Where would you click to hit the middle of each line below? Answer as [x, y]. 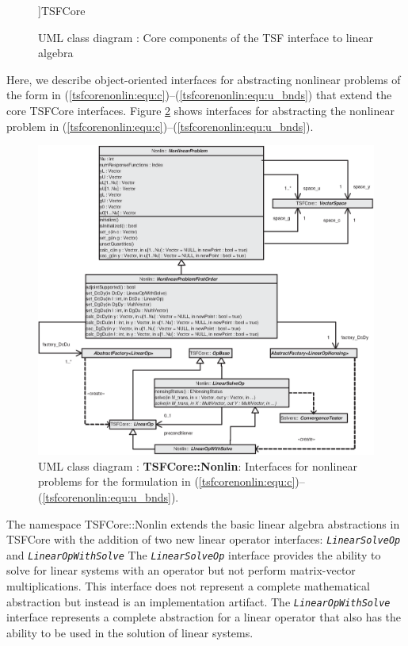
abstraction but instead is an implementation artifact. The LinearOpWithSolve [198, 601]
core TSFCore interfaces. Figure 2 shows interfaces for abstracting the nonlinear [200, 110]
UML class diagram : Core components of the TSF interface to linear [206, 37]
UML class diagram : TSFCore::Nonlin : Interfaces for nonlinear [198, 465]
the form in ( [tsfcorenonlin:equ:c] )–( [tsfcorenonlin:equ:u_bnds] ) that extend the [199, 95]
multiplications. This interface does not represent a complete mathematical [188, 586]
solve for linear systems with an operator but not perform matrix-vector [181, 570]
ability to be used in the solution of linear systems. [130, 632]
